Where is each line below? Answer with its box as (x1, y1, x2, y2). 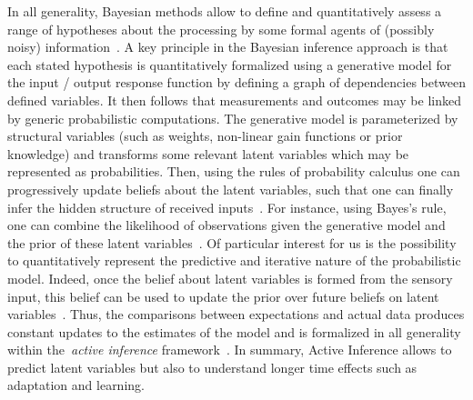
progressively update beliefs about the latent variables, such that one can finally (7, 179, 454, 198)
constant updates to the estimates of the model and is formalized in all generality (7, 322, 461, 341)
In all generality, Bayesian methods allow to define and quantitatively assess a (7, 2, 442, 20)
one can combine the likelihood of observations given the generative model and (7, 215, 446, 235)
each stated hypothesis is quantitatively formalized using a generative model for (7, 55, 452, 74)
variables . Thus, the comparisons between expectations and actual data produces (7, 305, 465, 324)
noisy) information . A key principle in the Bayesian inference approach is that (7, 37, 448, 56)
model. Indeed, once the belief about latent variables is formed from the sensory (7, 268, 453, 287)
